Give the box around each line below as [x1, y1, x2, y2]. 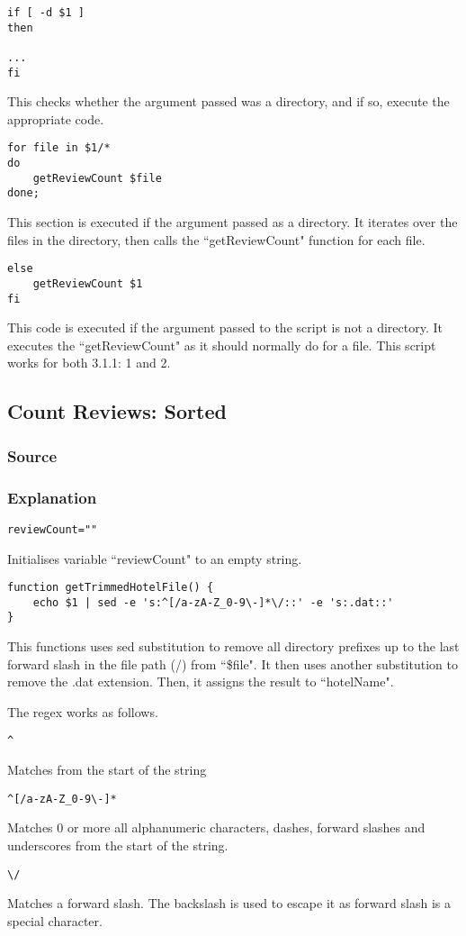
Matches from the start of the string [7, 760, 207, 779]
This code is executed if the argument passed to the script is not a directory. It [7, 318, 443, 337]
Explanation [7, 486, 97, 508]
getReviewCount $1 [32, 277, 143, 290]
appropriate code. [7, 109, 104, 128]
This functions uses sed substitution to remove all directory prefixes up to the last [7, 637, 460, 656]
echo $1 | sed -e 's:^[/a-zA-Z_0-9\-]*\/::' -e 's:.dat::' [32, 595, 394, 609]
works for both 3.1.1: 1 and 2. [7, 353, 171, 372]
